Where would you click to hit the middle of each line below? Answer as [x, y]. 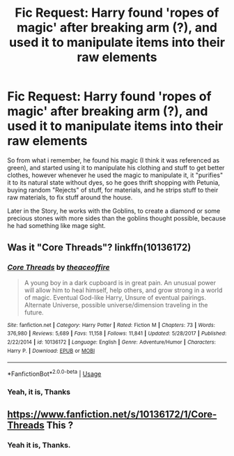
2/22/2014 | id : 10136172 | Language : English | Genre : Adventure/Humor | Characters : [111, 342]
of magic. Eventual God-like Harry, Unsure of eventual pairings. [115, 297]
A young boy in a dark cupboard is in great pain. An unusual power [120, 282]
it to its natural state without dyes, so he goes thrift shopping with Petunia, [114, 182]
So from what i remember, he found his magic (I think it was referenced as [114, 160]
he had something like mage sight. [56, 225]
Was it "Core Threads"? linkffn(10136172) [99, 248]
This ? [60, 426]
